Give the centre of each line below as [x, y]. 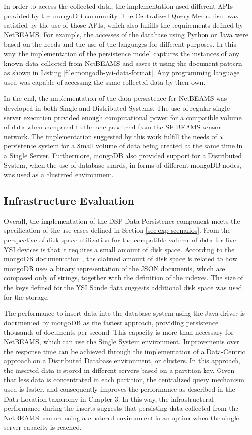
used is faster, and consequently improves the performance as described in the [119, 389]
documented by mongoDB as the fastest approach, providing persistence [111, 322]
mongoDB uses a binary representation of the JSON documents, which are [115, 268]
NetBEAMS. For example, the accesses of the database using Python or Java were [126, 34]
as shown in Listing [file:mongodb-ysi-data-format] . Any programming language [122, 72]
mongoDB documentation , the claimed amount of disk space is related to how [121, 259]
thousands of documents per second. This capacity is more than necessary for [119, 332]
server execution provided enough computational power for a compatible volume [123, 117]
